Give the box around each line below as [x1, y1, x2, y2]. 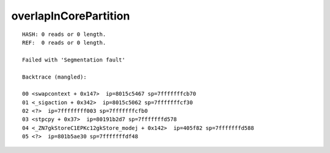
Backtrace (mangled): [22, 73, 87, 80]
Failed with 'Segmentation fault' [22, 56, 125, 63]
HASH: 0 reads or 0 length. [22, 30, 106, 38]
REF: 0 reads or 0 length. [22, 39, 106, 46]
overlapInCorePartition [11, 9, 130, 23]
